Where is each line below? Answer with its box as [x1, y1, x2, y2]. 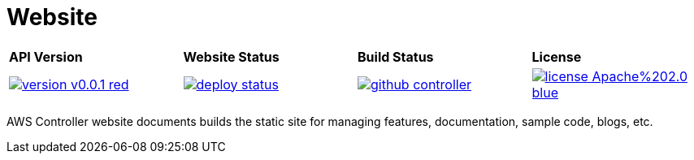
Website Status [183, 48, 280, 65]
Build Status [358, 48, 434, 65]
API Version [9, 48, 83, 65]
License [531, 48, 582, 65]
